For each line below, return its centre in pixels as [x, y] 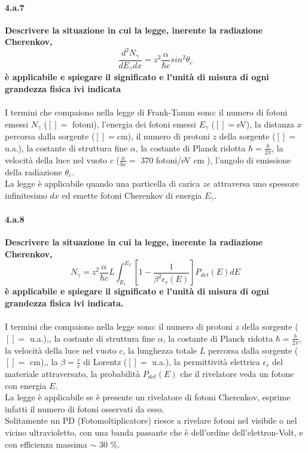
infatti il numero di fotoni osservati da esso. [85, 408]
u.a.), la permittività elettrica [206, 362]
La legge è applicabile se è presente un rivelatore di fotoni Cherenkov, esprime [148, 397]
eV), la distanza [266, 124]
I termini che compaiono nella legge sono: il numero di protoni [119, 326]
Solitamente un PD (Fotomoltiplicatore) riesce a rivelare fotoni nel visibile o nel [151, 420]
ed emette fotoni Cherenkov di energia [132, 195]
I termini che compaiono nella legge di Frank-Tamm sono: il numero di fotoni [146, 112]
